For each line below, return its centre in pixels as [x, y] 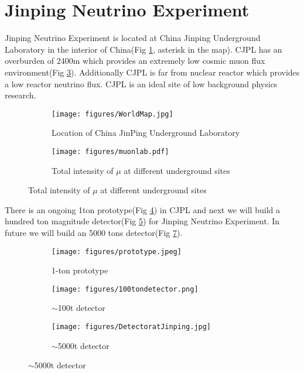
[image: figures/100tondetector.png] [125, 289]
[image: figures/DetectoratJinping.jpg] [131, 327]
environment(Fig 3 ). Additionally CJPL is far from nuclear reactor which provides [152, 72]
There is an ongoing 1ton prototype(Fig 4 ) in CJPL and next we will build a [142, 209]
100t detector [81, 308]
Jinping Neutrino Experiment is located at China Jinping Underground [133, 38]
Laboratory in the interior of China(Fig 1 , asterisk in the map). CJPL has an [144, 49]
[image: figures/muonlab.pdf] [110, 151]
